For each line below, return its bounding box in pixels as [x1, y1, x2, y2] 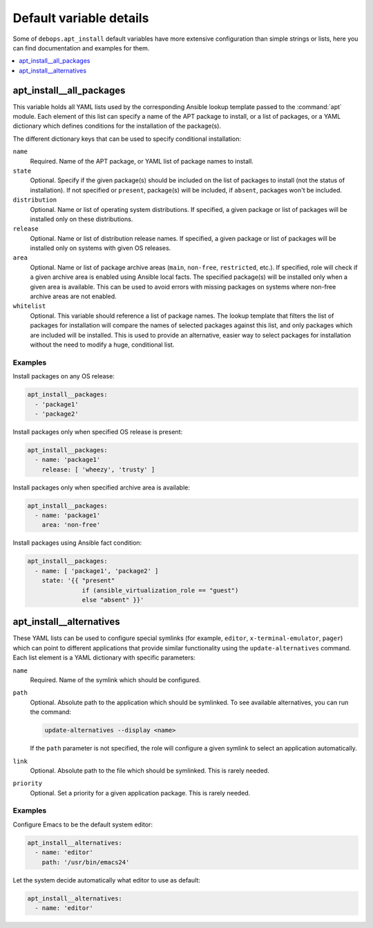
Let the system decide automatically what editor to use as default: [12, 876, 200, 884]
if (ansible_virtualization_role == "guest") [82, 586, 239, 594]
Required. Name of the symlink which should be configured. [30, 676, 201, 684]
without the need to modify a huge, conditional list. [30, 340, 175, 349]
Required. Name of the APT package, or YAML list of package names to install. [30, 157, 254, 165]
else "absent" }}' [82, 596, 144, 603]
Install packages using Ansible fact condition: [12, 539, 142, 547]
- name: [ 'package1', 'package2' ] [35, 567, 159, 574]
